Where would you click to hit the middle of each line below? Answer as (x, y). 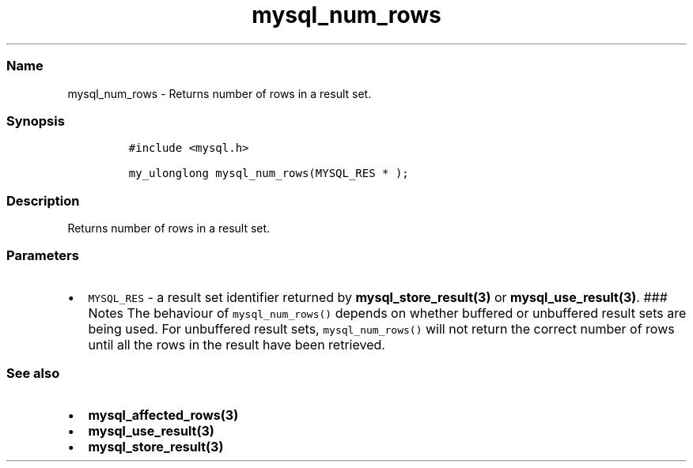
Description (43, 200)
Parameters (43, 256)
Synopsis (36, 121)
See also (33, 374)
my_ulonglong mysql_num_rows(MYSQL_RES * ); (269, 174)
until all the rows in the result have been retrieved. (237, 344)
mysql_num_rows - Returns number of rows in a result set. (220, 93)
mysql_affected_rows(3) (163, 415)
